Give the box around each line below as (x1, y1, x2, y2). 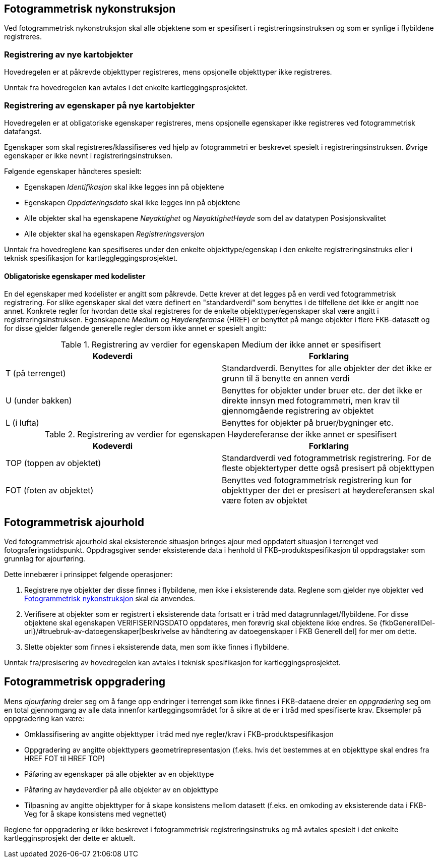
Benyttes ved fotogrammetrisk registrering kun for (222, 475, 412, 486)
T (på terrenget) (6, 368, 66, 379)
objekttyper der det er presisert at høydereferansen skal (222, 485, 434, 496)
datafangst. (4, 127, 42, 136)
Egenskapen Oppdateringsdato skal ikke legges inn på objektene (24, 198, 240, 207)
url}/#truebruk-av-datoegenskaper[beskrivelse (24, 626, 180, 636)
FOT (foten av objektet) (6, 485, 94, 496)
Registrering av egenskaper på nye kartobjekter (4, 100, 195, 110)
